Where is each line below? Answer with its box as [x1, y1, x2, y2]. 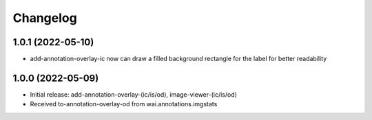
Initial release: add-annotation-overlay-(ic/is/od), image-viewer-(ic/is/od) [30, 90, 238, 99]
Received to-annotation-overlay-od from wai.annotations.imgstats [30, 100, 218, 108]
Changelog [12, 10, 77, 25]
